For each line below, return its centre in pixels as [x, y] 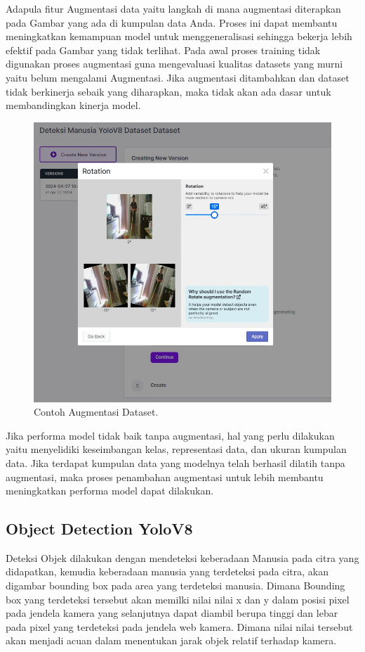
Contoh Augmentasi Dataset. [96, 412]
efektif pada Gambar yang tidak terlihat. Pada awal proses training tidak [163, 50]
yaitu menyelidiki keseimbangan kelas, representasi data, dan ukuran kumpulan [176, 449]
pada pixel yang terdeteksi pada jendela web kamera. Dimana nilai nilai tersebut [179, 626]
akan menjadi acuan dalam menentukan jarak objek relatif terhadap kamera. [171, 640]
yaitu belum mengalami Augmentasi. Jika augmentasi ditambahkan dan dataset [178, 77]
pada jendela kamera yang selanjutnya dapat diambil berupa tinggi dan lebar [172, 613]
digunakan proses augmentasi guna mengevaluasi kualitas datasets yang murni [174, 64]
